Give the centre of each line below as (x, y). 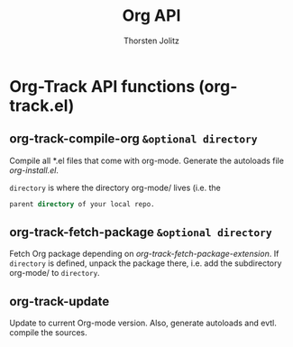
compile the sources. (48, 333)
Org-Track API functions (102, 86)
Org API (151, 16)
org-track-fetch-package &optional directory (141, 232)
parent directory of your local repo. (82, 204)
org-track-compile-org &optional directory (133, 139)
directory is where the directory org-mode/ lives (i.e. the (115, 187)
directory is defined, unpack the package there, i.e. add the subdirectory (146, 263)
